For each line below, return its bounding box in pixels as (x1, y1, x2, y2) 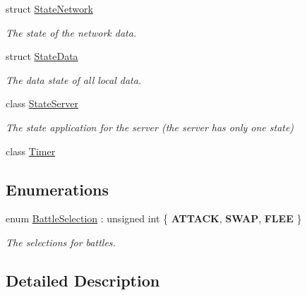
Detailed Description (6, 269, 160, 291)
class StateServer (6, 96, 78, 111)
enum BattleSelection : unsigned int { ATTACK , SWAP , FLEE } (6, 211, 302, 226)
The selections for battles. (6, 234, 116, 249)
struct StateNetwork (6, 1, 93, 16)
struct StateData (6, 49, 78, 64)
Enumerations (6, 178, 109, 200)
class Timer (6, 143, 56, 158)
